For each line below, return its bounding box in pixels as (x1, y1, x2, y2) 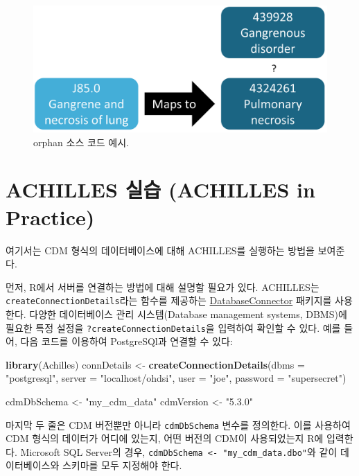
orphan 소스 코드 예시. (33, 134, 129, 149)
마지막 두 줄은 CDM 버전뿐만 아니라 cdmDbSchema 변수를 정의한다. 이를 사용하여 (6, 417, 351, 432)
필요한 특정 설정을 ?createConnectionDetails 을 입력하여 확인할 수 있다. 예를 (6, 320, 341, 335)
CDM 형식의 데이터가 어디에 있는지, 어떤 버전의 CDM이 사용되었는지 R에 (6, 431, 324, 446)
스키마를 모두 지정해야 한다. (62, 458, 182, 473)
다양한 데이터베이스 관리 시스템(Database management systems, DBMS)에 (29, 306, 347, 321)
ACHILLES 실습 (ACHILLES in (6, 175, 315, 204)
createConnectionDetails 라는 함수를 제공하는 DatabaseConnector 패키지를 (6, 293, 332, 308)
